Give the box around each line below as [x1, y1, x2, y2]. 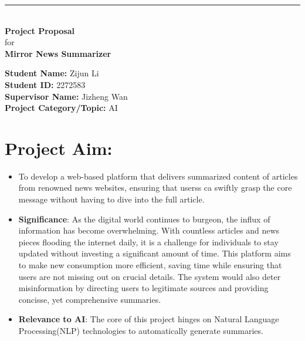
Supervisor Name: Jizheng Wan [5, 90, 128, 102]
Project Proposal [5, 24, 74, 36]
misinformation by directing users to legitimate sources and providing [18, 282, 269, 294]
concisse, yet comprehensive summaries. [18, 293, 161, 305]
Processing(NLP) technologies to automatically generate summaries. [18, 325, 263, 336]
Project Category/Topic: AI [5, 102, 118, 114]
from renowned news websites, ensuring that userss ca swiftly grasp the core [18, 181, 292, 194]
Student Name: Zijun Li [5, 67, 99, 79]
